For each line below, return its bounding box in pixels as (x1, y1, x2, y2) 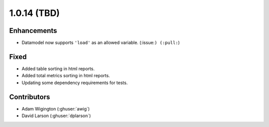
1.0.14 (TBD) (9, 7, 60, 18)
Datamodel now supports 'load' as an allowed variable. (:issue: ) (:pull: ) (21, 40, 180, 46)
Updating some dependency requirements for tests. (21, 80, 128, 86)
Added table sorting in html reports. (21, 65, 95, 72)
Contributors (9, 93, 50, 101)
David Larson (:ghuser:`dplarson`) (21, 113, 91, 119)
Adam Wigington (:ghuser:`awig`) (21, 106, 90, 112)
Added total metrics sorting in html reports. (21, 73, 110, 79)
